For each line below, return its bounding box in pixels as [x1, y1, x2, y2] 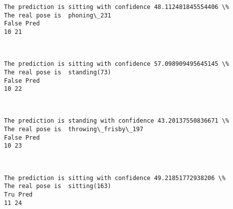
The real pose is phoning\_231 [4, 11, 111, 19]
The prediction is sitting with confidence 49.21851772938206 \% [4, 174, 226, 182]
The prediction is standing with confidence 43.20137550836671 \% [4, 117, 230, 125]
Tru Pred [4, 191, 33, 198]
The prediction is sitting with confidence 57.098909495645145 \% [4, 60, 230, 68]
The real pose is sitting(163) [4, 183, 111, 190]
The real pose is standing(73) [4, 68, 111, 76]
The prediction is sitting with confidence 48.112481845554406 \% [4, 3, 230, 10]
